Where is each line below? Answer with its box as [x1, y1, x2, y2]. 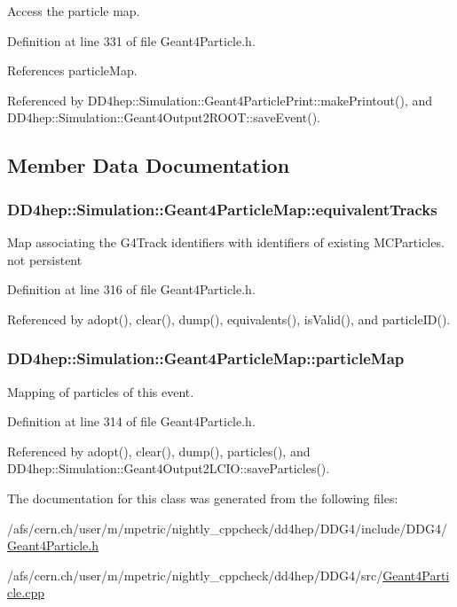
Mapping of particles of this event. [7, 382, 194, 401]
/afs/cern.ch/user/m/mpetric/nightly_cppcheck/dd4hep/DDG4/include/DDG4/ [7, 518, 447, 537]
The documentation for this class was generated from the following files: [7, 488, 398, 507]
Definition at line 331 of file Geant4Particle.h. [7, 31, 256, 50]
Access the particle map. [7, 2, 140, 19]
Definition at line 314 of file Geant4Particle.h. [7, 412, 256, 431]
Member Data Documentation [7, 152, 290, 179]
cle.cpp [7, 583, 44, 602]
